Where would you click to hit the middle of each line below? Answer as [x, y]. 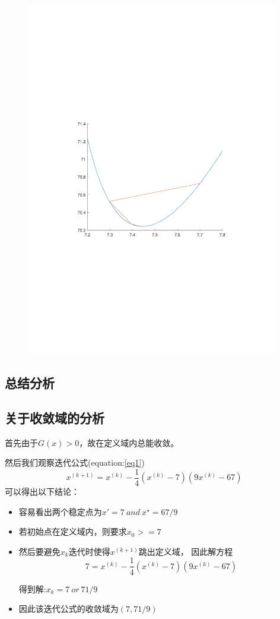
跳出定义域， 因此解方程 [186, 551]
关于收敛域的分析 [55, 418]
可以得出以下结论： [42, 492]
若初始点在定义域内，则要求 [73, 531]
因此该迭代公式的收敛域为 [69, 609]
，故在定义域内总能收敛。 [129, 442]
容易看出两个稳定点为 [60, 511]
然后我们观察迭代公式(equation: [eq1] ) [75, 462]
